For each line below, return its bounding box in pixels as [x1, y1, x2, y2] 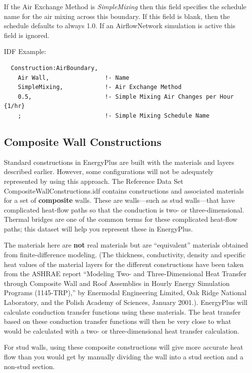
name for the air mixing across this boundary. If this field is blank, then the [4, 11, 230, 21]
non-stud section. [4, 361, 55, 371]
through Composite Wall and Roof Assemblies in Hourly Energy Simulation [4, 278, 230, 288]
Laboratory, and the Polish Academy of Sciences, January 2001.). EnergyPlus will [4, 297, 248, 307]
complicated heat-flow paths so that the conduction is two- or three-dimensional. [4, 204, 244, 214]
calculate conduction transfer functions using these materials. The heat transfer [4, 306, 241, 317]
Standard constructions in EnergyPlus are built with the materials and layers [4, 157, 234, 167]
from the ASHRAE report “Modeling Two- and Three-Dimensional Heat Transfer [4, 268, 247, 279]
